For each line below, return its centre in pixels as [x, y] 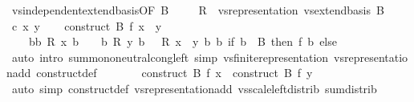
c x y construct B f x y [87, 25]
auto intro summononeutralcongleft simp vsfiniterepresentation [170, 57]
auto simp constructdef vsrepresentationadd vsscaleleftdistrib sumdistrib [194, 88]
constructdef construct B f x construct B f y [175, 73]
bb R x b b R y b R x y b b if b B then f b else [183, 41]
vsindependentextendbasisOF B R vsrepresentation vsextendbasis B [198, 10]
